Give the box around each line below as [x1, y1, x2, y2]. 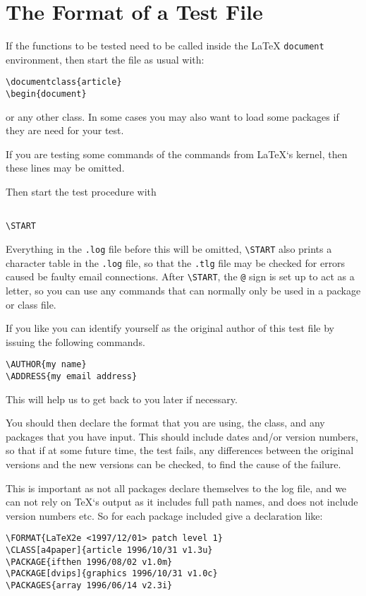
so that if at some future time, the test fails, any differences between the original [6, 443, 354, 458]
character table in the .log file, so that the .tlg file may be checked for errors [6, 255, 346, 270]
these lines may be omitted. [6, 160, 125, 175]
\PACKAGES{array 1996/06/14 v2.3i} [6, 580, 173, 590]
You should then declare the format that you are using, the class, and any [6, 415, 325, 430]
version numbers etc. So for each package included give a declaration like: [6, 508, 323, 523]
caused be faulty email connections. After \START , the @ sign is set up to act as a [6, 269, 355, 284]
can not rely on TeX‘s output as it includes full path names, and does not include [6, 494, 358, 509]
